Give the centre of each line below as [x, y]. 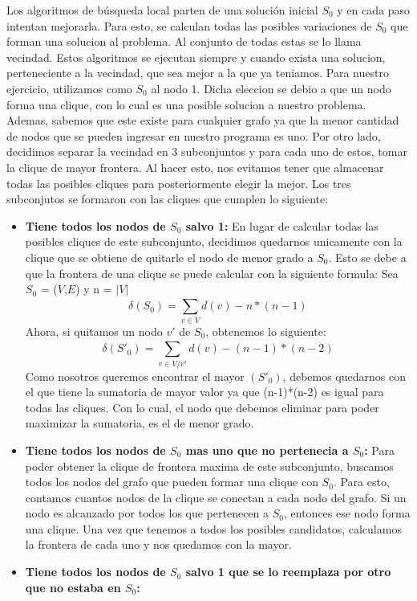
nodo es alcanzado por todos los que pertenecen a [147, 513]
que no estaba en [73, 587]
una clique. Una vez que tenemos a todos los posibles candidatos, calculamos [213, 528]
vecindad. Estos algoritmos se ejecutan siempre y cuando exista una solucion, [196, 57]
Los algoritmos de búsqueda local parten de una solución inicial [162, 10]
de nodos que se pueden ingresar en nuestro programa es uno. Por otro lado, [194, 135]
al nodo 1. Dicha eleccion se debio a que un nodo [271, 88]
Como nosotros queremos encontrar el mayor [135, 376]
